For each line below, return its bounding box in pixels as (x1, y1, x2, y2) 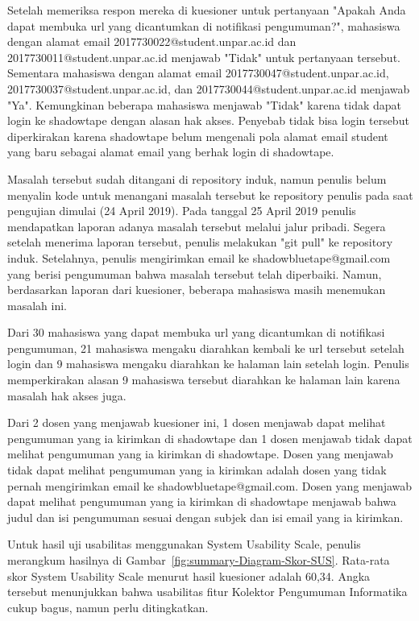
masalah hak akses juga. (7, 387, 127, 404)
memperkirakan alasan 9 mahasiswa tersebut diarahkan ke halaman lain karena (7, 371, 400, 388)
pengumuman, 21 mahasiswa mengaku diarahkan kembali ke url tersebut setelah (7, 339, 404, 356)
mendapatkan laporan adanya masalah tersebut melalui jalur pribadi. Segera (7, 217, 386, 234)
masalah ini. (7, 296, 67, 313)
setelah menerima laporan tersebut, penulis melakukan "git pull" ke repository (7, 234, 393, 250)
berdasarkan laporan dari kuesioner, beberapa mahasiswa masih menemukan (7, 281, 386, 298)
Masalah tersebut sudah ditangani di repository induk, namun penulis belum (7, 170, 387, 187)
